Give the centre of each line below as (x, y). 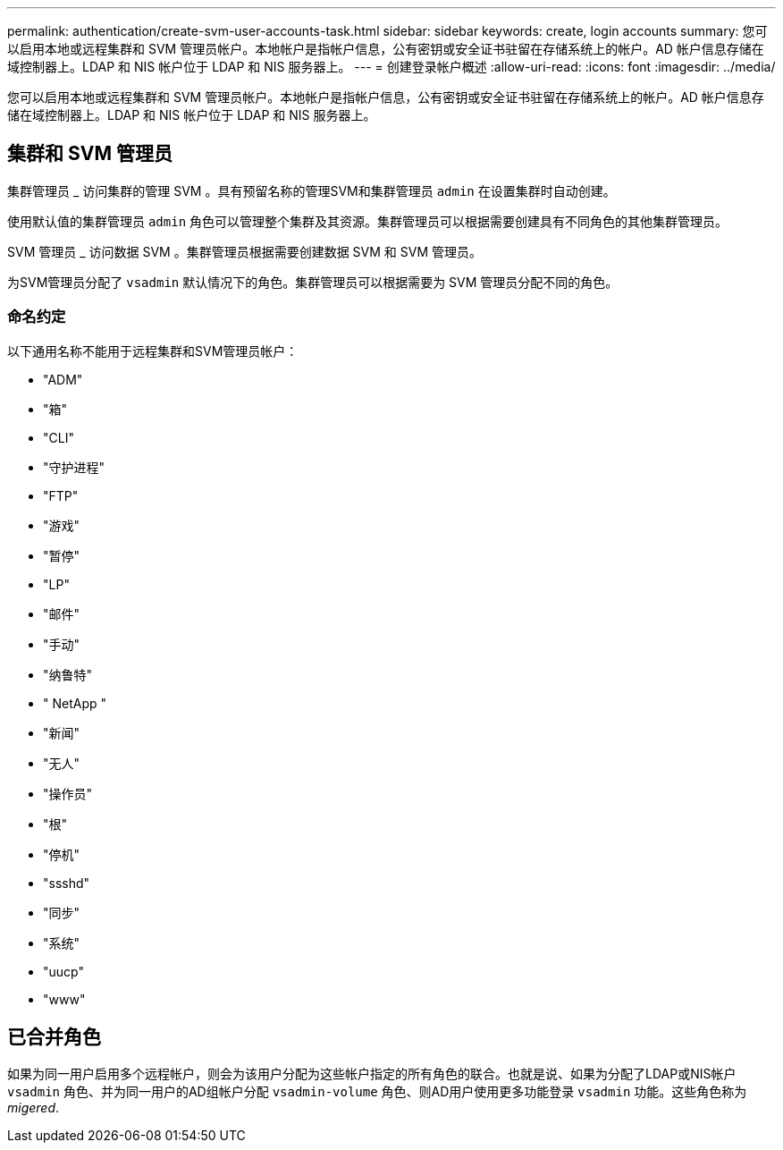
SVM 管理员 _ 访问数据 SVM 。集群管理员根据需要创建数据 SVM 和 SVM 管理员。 (244, 251)
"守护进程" (74, 467)
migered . (34, 1108)
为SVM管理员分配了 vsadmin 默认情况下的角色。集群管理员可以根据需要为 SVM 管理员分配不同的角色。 (313, 282)
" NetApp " (75, 703)
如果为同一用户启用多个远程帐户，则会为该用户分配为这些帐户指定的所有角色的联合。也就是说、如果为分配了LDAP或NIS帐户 (372, 1074)
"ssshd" (67, 883)
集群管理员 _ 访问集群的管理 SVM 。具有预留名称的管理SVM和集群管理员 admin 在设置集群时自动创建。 (312, 190)
